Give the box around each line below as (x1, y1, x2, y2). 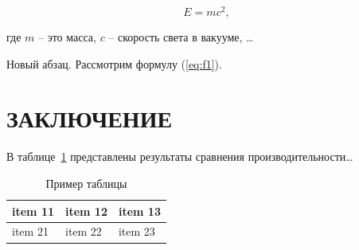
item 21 (12, 223, 49, 240)
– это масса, (38, 29, 96, 45)
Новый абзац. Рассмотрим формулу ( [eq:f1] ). (6, 55, 222, 72)
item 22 (64, 223, 102, 240)
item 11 (12, 202, 54, 219)
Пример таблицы (45, 174, 127, 191)
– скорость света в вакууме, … (108, 29, 254, 45)
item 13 (118, 202, 161, 219)
